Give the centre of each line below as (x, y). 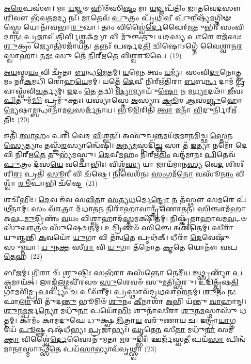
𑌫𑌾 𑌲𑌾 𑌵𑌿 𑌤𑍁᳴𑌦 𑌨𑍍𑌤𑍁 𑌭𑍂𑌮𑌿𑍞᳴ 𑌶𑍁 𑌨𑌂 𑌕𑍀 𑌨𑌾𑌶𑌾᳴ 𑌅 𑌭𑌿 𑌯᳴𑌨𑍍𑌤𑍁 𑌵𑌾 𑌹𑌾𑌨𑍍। (125, 301)
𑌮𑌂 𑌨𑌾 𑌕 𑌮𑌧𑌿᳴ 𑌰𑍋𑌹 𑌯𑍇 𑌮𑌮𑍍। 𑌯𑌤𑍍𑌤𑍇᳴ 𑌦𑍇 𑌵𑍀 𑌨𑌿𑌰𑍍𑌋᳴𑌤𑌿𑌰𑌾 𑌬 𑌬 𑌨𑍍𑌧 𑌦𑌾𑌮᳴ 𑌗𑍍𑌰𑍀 (125, 81)
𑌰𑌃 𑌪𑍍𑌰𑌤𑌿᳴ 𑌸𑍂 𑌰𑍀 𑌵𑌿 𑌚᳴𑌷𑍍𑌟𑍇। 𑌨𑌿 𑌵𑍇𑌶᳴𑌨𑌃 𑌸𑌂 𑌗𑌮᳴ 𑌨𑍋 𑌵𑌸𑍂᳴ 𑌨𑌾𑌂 (123, 173)
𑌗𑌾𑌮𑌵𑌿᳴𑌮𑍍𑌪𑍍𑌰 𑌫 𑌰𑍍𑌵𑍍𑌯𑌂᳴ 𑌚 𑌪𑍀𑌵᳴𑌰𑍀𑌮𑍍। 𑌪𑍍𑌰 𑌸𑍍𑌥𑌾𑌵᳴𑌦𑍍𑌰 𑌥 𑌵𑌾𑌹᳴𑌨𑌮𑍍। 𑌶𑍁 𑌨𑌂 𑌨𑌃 (120, 292)
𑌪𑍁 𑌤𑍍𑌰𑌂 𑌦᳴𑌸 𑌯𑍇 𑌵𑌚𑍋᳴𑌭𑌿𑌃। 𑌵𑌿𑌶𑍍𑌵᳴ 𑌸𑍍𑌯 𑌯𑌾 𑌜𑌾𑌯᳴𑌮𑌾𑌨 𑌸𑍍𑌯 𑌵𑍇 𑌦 (114, 164)
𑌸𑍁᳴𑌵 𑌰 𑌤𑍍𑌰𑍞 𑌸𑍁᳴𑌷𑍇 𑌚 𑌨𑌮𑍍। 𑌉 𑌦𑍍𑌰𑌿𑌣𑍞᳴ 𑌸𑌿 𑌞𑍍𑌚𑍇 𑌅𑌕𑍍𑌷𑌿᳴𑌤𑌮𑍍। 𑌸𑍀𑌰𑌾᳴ (119, 228)
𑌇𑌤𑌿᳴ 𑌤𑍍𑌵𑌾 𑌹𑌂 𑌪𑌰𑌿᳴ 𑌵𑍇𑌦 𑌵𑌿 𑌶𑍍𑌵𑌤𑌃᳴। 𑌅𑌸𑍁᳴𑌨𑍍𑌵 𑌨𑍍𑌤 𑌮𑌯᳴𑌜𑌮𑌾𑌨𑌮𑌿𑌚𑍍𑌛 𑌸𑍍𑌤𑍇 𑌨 (118, 135)
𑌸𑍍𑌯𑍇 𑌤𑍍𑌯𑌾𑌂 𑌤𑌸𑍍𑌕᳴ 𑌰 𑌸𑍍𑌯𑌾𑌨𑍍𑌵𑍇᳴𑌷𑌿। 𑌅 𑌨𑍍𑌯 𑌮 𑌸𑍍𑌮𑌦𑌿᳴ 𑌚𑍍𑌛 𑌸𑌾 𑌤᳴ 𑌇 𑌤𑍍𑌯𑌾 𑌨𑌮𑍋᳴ (119, 145)
